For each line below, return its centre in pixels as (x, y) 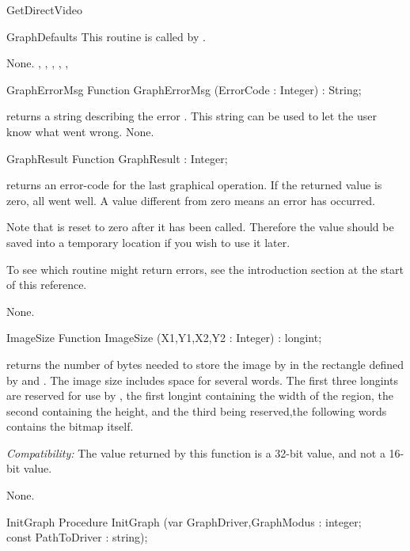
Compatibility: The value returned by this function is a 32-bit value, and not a (196, 452)
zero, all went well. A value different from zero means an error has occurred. (191, 200)
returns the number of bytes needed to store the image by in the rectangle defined (205, 364)
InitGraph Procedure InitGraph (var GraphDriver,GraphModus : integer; (184, 521)
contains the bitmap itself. (70, 426)
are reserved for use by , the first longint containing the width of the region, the (200, 395)
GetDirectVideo (44, 9)
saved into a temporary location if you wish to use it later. (148, 242)
